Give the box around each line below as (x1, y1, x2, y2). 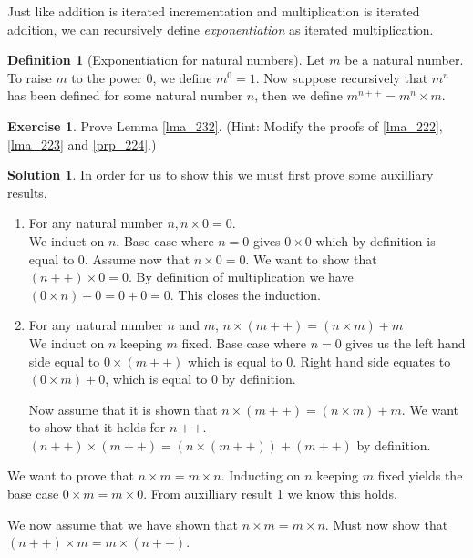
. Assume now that (84, 249, 190, 268)
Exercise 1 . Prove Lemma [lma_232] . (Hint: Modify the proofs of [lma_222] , (7, 116, 443, 135)
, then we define (254, 86, 344, 105)
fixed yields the (377, 466, 463, 485)
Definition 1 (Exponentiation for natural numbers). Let (7, 50, 325, 69)
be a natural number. (344, 50, 464, 69)
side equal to (28, 351, 100, 370)
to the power (71, 67, 142, 87)
